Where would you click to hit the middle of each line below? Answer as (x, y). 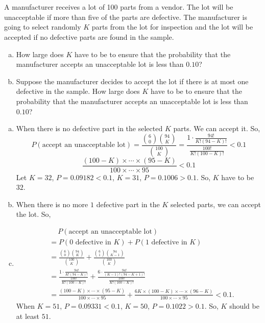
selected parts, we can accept (216, 204)
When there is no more (52, 204)
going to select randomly (43, 27)
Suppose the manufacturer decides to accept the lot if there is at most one (132, 81)
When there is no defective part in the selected (89, 128)
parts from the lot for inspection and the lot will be (172, 27)
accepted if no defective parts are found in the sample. (89, 36)
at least (28, 316)
